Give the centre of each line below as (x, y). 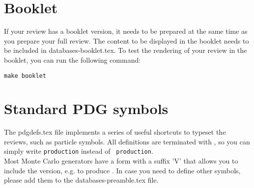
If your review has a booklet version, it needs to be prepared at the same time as (126, 31)
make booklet (25, 76)
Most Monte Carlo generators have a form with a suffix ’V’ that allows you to (121, 161)
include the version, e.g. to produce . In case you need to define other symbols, (122, 170)
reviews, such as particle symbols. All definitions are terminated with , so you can (127, 141)
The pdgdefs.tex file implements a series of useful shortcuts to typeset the (115, 132)
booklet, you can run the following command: (72, 59)
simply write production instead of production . (79, 151)
